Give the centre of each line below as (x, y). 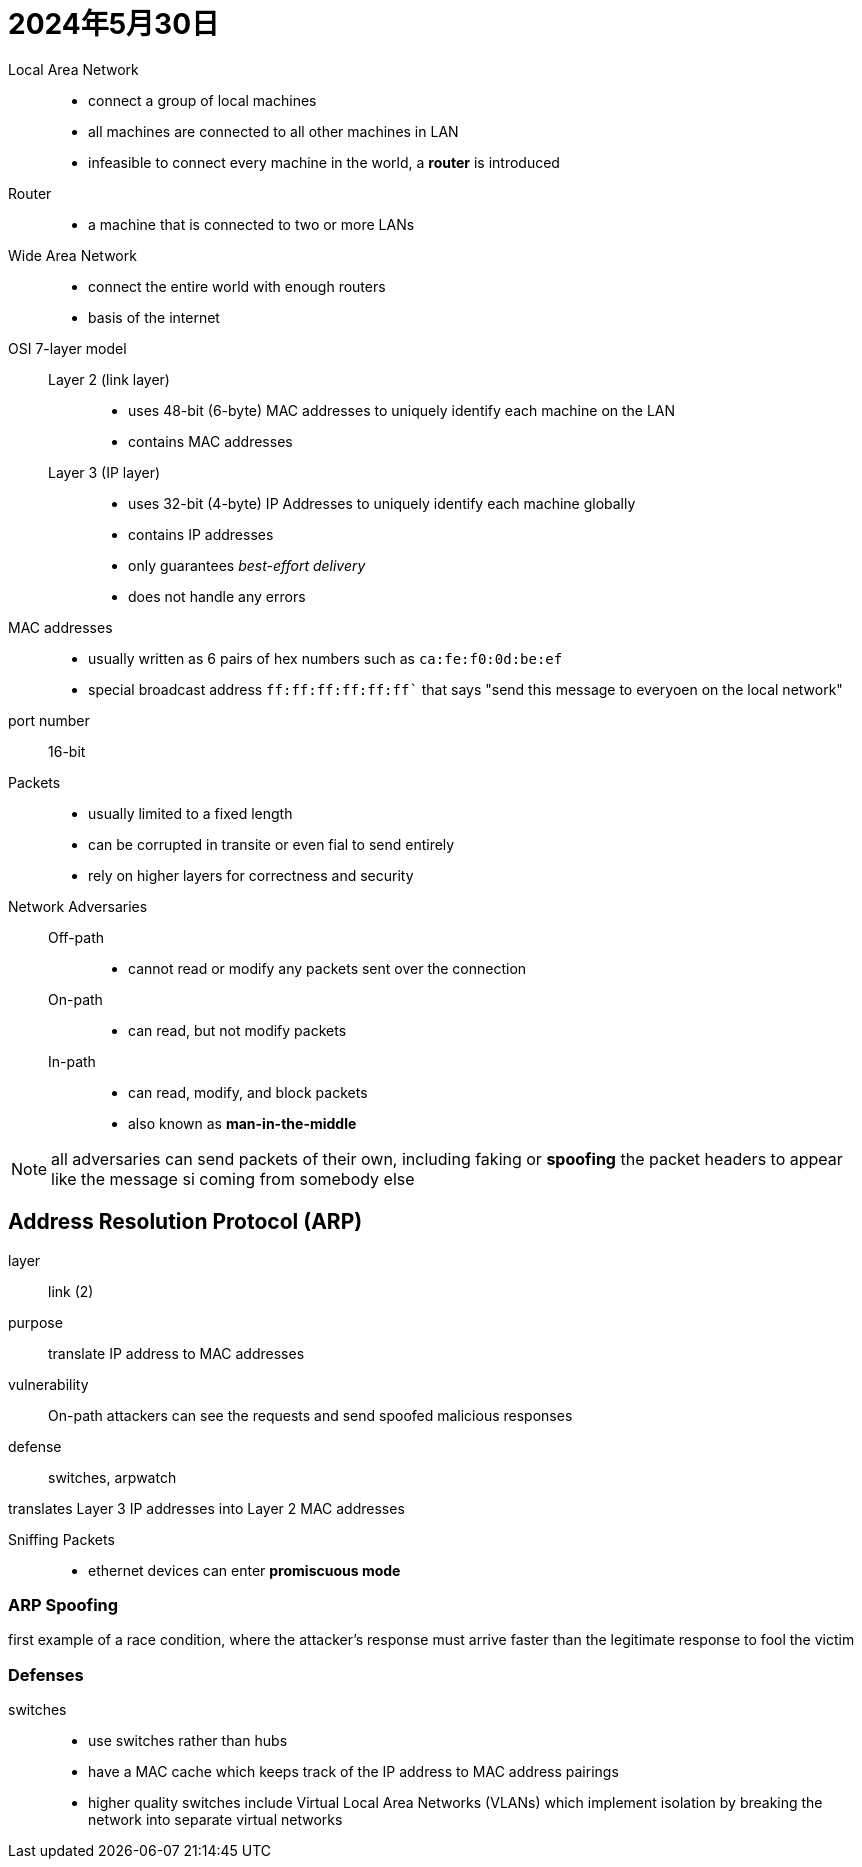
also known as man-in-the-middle (242, 1123)
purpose (35, 1322)
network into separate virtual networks (215, 1820)
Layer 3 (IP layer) (104, 472)
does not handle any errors (217, 596)
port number (49, 720)
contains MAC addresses (210, 441)
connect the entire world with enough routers (237, 286)
